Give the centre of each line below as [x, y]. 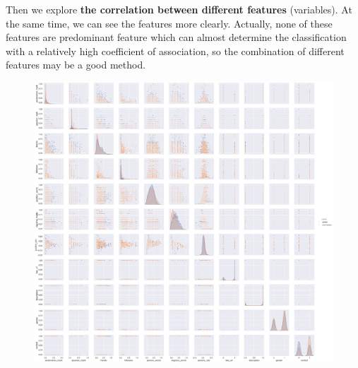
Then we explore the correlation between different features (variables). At [179, 9]
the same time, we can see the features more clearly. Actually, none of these [169, 23]
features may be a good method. [76, 65]
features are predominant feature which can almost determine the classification [176, 37]
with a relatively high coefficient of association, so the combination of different [175, 51]
